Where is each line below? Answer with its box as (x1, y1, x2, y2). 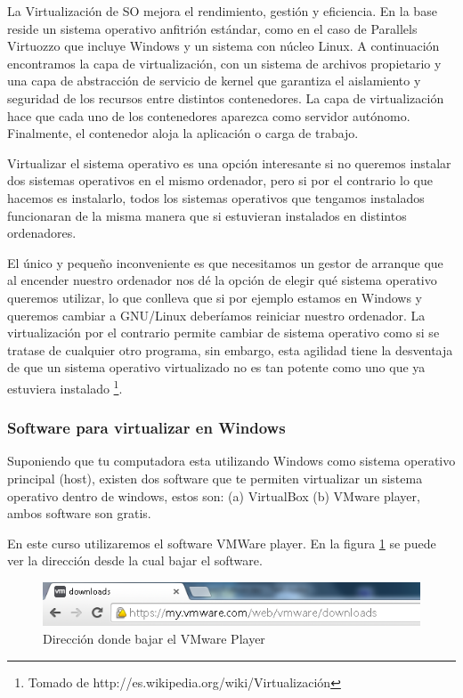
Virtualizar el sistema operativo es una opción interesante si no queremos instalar (7, 153, 451, 172)
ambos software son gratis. (7, 504, 151, 523)
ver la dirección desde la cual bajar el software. (7, 551, 263, 570)
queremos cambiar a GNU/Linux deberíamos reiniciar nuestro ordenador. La (7, 305, 426, 324)
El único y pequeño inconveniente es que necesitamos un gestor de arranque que (7, 253, 443, 272)
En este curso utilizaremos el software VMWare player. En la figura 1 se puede (7, 533, 436, 552)
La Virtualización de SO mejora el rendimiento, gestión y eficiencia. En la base (7, 2, 437, 20)
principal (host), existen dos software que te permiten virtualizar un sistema (7, 468, 423, 487)
